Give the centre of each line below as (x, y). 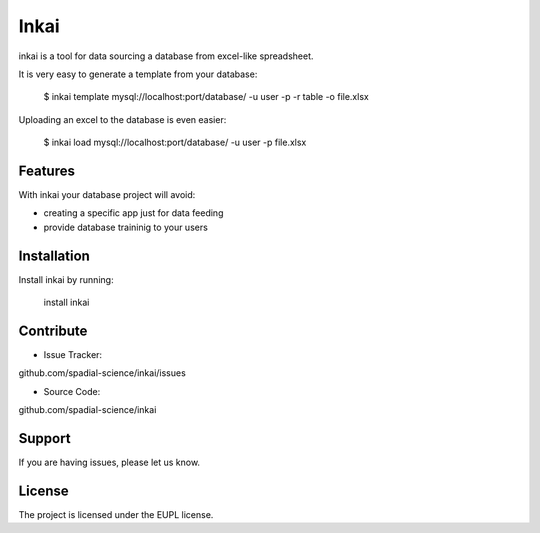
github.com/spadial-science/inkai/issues (102, 373)
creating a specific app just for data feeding (133, 213)
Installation (54, 255)
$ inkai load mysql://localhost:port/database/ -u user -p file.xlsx (175, 142)
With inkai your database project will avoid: (107, 195)
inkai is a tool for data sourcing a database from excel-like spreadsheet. (166, 56)
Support (44, 438)
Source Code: (72, 391)
